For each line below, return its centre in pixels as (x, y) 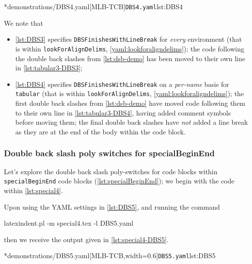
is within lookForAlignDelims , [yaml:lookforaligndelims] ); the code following (130, 48)
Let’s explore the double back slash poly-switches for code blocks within (111, 171)
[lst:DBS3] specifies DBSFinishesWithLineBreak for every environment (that (128, 39)
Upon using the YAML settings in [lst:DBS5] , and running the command (112, 206)
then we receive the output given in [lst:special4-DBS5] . (86, 239)
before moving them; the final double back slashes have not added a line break (132, 122)
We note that (24, 23)
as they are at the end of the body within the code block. (101, 131)
